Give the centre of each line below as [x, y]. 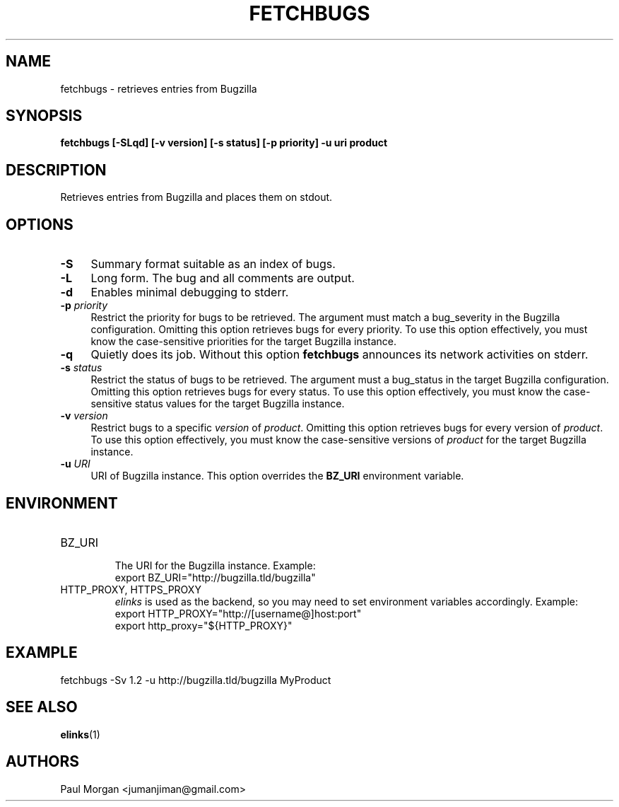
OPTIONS [40, 224]
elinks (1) [80, 734]
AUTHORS [43, 762]
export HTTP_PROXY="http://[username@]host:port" [238, 613]
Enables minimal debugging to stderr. [190, 292]
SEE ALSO [42, 707]
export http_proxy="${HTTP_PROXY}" [204, 625]
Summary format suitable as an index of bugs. [213, 264]
